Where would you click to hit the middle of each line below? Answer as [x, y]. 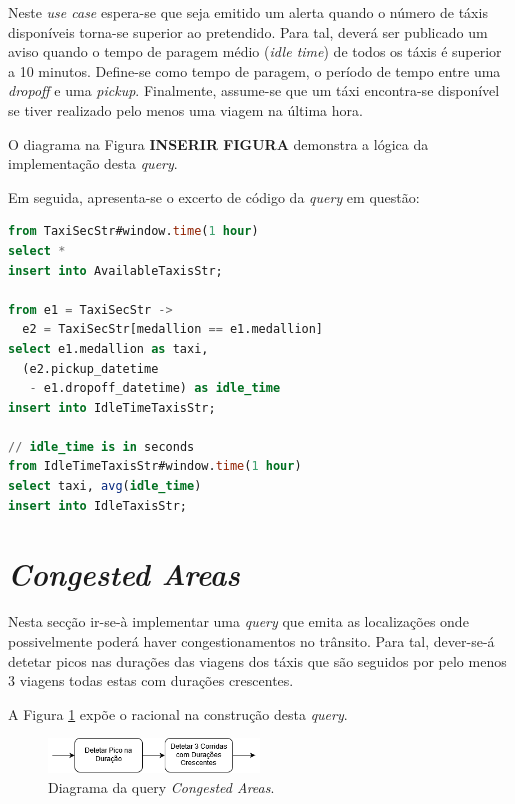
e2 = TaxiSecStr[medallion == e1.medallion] [173, 329]
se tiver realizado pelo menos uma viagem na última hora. [185, 109]
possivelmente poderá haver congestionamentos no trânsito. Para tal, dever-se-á [251, 640]
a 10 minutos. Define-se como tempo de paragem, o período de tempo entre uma [254, 70]
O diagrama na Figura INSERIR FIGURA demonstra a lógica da [218, 143]
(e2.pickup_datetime [90, 368]
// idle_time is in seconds [101, 446]
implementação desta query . [93, 163]
